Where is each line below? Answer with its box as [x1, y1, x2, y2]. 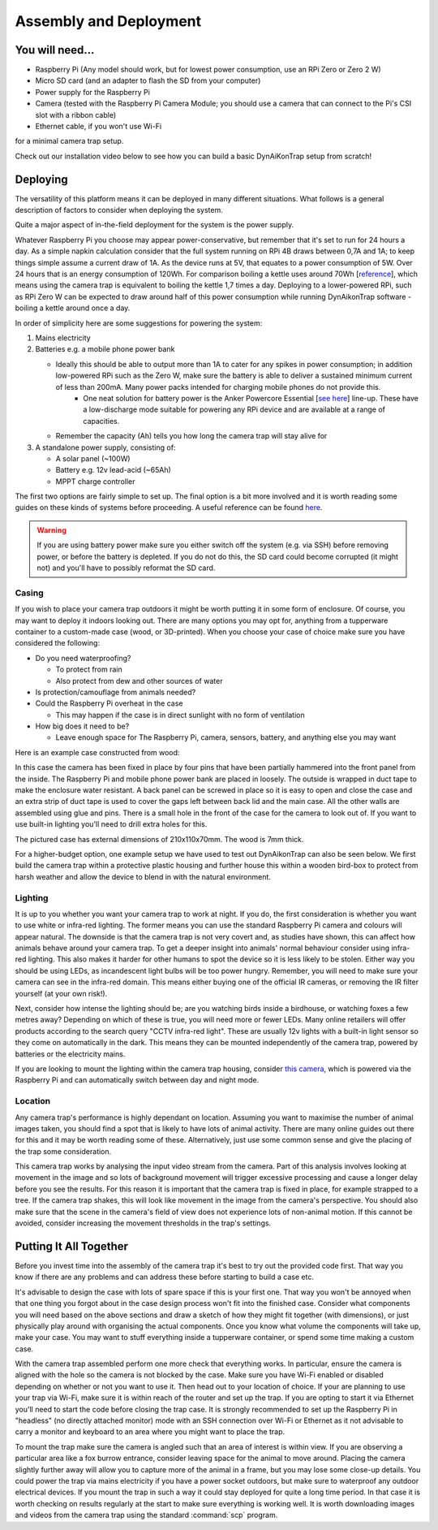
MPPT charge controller [55, 476, 135, 486]
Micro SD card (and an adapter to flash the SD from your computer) [35, 76, 261, 85]
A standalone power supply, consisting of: [35, 443, 176, 452]
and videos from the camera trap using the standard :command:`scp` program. [15, 1511, 278, 1520]
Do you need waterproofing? [35, 653, 131, 663]
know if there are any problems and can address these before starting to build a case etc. [15, 1272, 314, 1282]
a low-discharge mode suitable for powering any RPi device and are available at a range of [83, 404, 385, 414]
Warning [36, 525, 67, 535]
